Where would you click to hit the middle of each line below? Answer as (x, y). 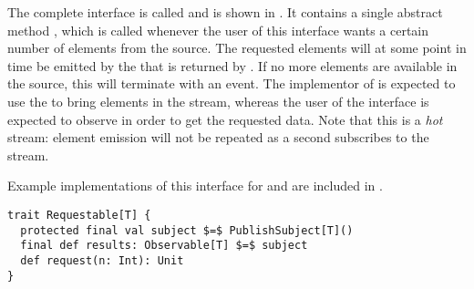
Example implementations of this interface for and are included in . (195, 186)
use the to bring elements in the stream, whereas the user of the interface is (218, 101)
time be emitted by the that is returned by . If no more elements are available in (232, 65)
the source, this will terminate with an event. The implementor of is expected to (232, 83)
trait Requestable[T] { (79, 215)
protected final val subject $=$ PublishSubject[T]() (187, 230)
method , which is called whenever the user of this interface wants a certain (218, 30)
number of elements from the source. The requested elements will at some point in (237, 48)
